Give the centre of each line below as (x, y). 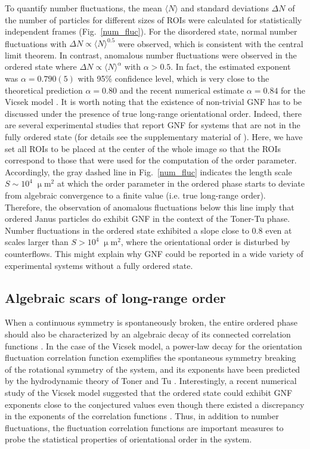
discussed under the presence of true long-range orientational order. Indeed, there (154, 113)
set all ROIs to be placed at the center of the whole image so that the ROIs (143, 148)
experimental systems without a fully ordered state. (99, 265)
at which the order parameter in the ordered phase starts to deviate (181, 183)
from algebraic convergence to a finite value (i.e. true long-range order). (135, 195)
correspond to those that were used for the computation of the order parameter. (151, 160)
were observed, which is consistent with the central (210, 43)
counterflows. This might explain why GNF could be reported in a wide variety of (154, 253)
